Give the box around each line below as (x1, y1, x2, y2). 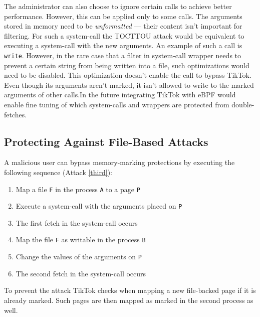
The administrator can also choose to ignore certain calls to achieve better (4, 1, 232, 11)
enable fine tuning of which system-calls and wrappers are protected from (4, 99, 229, 109)
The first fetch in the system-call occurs (16, 217, 138, 228)
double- (231, 99, 254, 109)
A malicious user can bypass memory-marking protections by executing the (4, 157, 235, 168)
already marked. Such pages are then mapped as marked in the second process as (4, 294, 253, 305)
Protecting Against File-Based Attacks (4, 133, 208, 149)
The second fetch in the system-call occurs (16, 268, 146, 278)
